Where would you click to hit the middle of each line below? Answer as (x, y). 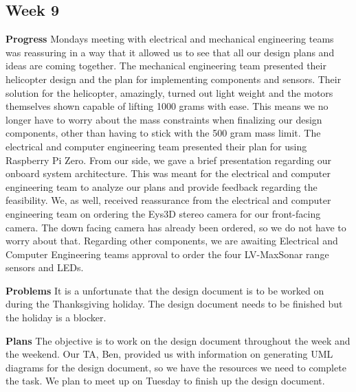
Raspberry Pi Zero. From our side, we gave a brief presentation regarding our (169, 160)
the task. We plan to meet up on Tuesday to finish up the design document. (165, 381)
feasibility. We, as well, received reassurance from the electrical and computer (168, 200)
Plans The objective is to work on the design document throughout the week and (178, 340)
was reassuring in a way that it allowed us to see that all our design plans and (170, 52)
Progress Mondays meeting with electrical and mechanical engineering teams (170, 39)
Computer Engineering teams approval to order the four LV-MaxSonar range (167, 254)
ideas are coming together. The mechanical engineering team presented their (166, 66)
